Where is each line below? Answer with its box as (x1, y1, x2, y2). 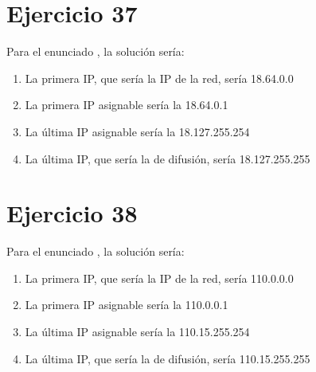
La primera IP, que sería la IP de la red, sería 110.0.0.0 (25, 269, 294, 286)
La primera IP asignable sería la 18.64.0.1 (25, 96, 228, 113)
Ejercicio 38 (6, 197, 138, 229)
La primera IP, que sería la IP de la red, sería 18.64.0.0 (25, 69, 294, 86)
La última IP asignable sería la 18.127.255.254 (25, 123, 250, 139)
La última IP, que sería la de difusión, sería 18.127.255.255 (25, 150, 310, 166)
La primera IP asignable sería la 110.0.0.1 (25, 296, 228, 313)
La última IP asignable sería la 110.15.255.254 (25, 323, 250, 339)
